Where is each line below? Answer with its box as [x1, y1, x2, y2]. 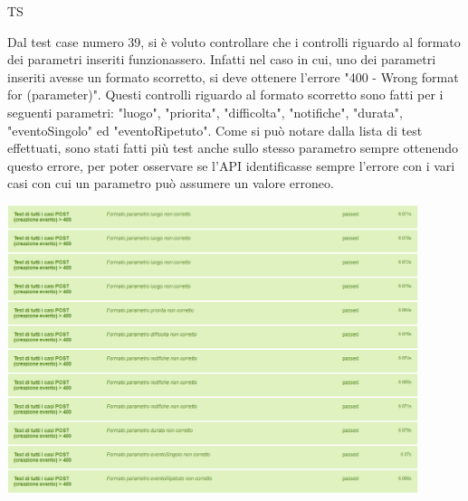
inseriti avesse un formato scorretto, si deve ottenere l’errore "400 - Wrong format [7, 67, 459, 86]
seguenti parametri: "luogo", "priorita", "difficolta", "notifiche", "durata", [7, 102, 403, 121]
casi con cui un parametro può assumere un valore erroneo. [7, 174, 334, 193]
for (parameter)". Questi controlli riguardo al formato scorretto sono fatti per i [7, 85, 444, 104]
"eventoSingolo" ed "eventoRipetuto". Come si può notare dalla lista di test [7, 120, 423, 139]
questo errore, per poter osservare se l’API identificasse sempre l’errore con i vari [7, 156, 455, 175]
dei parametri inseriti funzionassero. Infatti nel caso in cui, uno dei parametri [7, 50, 436, 69]
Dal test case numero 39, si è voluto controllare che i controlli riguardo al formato [7, 32, 461, 51]
